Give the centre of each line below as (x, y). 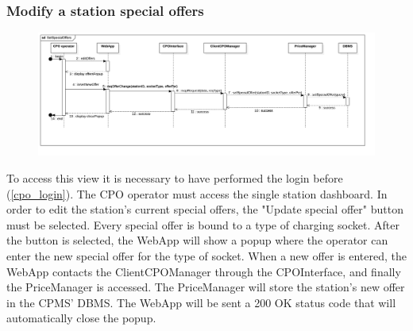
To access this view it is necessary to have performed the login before (175, 178)
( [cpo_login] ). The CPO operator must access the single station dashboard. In (197, 193)
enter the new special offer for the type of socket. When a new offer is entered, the (206, 256)
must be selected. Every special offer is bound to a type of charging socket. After (203, 224)
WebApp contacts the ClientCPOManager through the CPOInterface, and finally (204, 271)
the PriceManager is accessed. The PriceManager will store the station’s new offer (206, 287)
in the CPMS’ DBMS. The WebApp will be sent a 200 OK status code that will (201, 302)
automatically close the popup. (81, 318)
